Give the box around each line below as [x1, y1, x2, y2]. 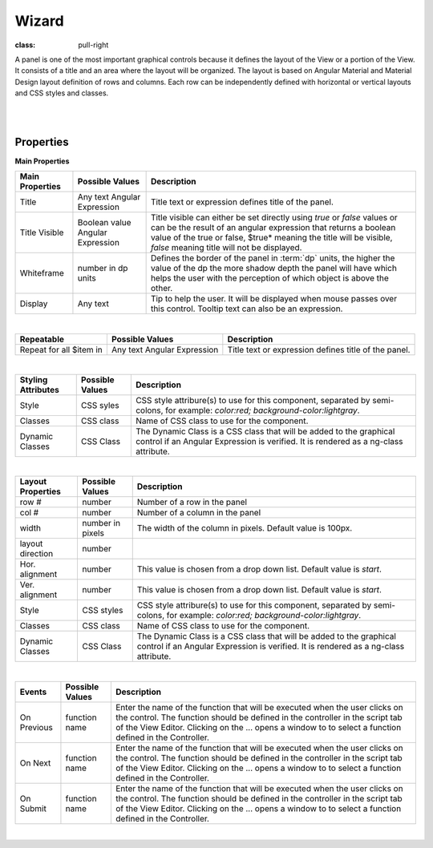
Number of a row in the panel [136, 497, 248, 508]
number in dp [77, 263, 128, 274]
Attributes [19, 384, 59, 395]
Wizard [14, 12, 64, 30]
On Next [19, 757, 51, 769]
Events [19, 686, 47, 697]
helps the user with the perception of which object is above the [150, 273, 389, 284]
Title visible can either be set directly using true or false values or [150, 212, 399, 224]
